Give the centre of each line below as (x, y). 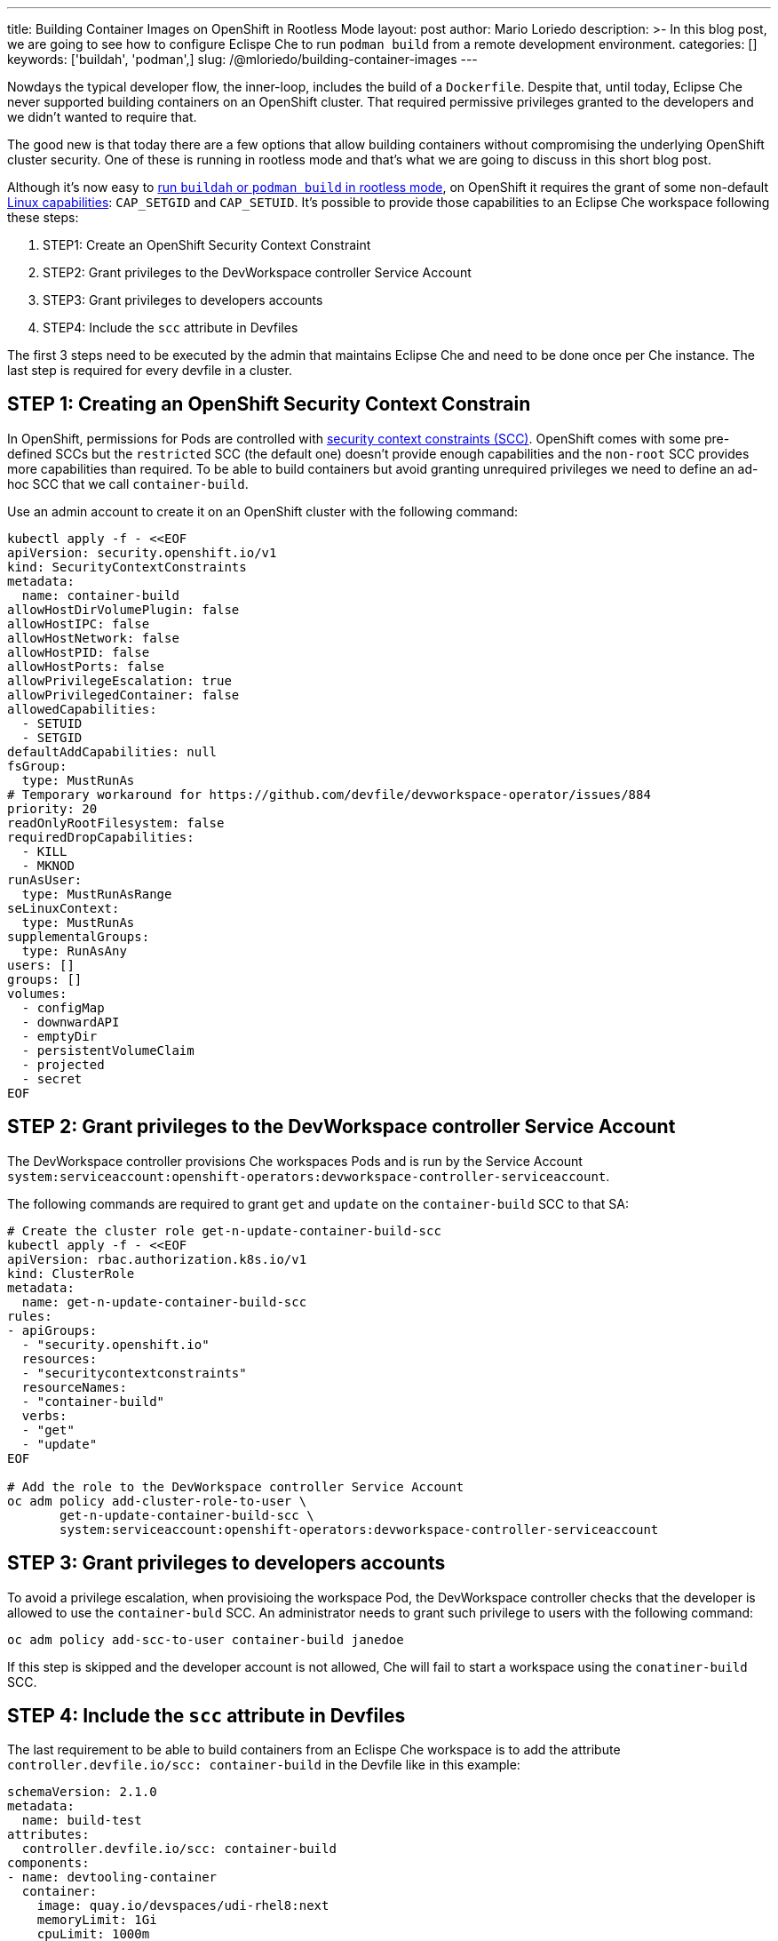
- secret (52, 1078)
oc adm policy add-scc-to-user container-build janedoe (206, 1639)
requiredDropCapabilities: (101, 837)
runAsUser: (45, 879)
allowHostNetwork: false (93, 638)
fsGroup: (37, 766)
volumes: (37, 993)
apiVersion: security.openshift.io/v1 (142, 552)
